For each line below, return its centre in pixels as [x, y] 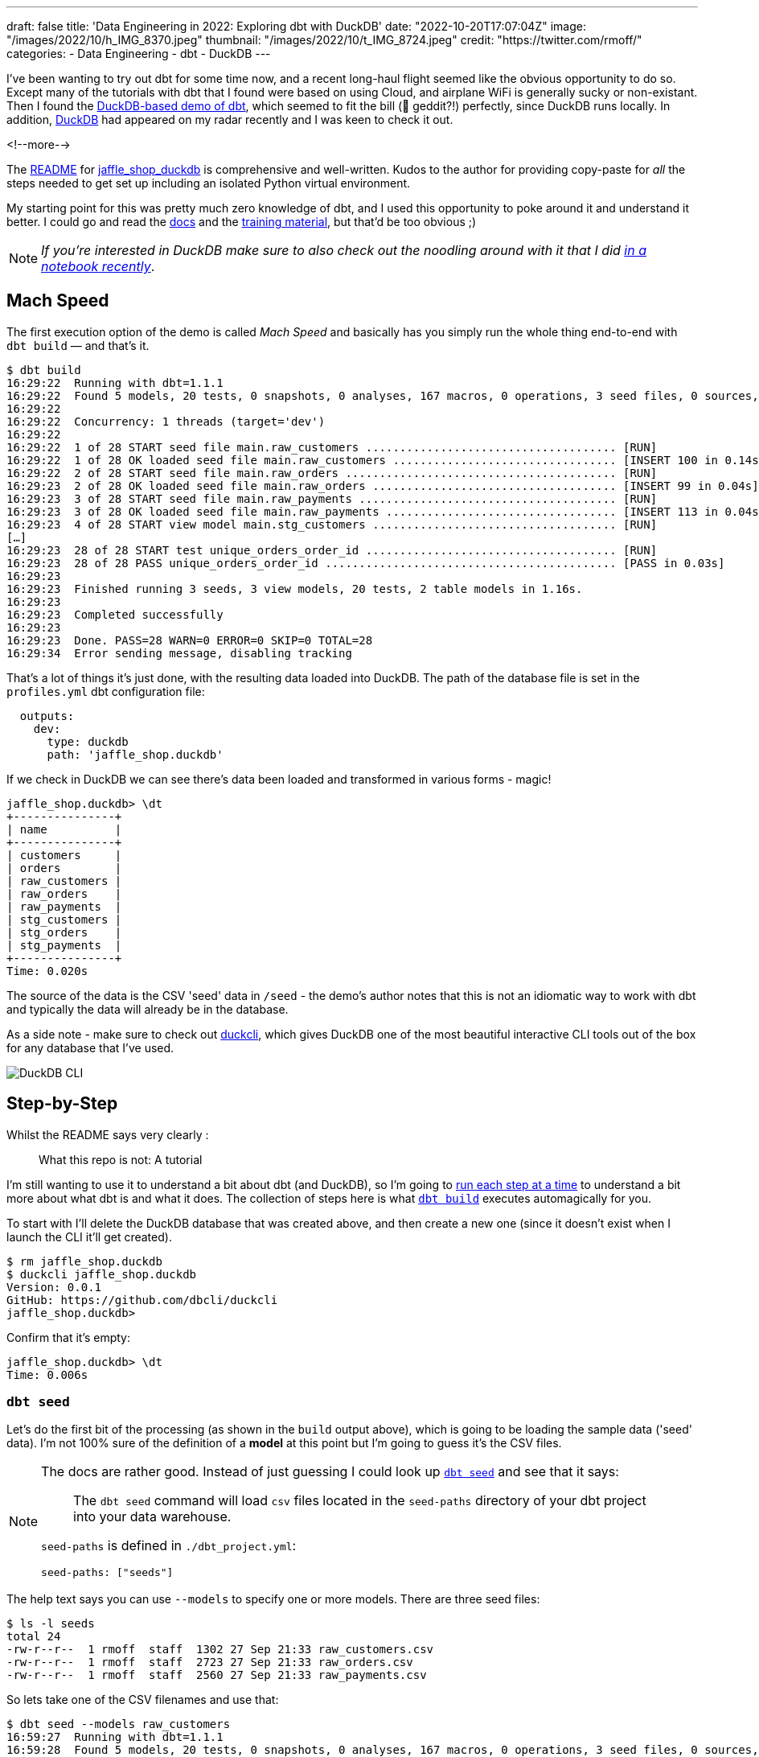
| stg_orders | [64, 932]
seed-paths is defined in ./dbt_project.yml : [169, 1546]
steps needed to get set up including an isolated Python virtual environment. [209, 183]
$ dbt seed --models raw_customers [119, 1724]
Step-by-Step [62, 1104]
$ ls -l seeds [51, 1624]
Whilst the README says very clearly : [108, 1134]
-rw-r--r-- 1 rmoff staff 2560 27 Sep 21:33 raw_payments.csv [217, 1675]
